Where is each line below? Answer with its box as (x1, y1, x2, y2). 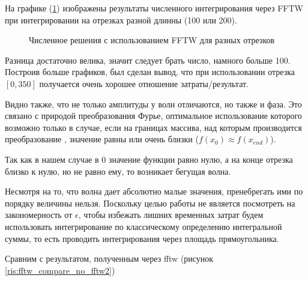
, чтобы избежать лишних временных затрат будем (78, 208, 264, 221)
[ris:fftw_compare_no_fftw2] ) (5, 264, 115, 276)
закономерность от (5, 208, 73, 221)
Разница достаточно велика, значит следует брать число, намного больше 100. (5, 53, 291, 66)
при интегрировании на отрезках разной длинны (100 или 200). (5, 13, 237, 26)
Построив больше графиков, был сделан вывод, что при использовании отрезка (5, 65, 295, 78)
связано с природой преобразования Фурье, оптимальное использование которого (5, 109, 302, 122)
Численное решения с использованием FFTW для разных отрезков (29, 34, 275, 46)
